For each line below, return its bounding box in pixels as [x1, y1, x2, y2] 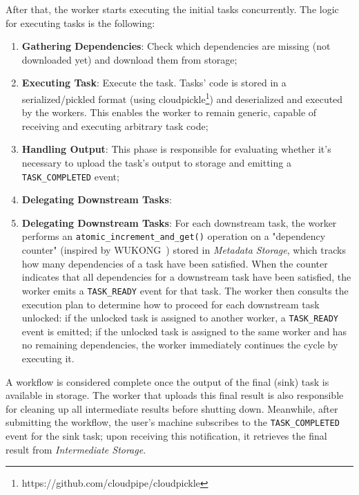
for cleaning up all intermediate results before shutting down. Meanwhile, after [6, 401, 338, 415]
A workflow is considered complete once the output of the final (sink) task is [6, 374, 329, 389]
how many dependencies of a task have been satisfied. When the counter [21, 256, 328, 270]
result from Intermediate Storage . [6, 442, 146, 456]
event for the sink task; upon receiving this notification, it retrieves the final [6, 429, 327, 442]
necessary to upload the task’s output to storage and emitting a [21, 156, 291, 169]
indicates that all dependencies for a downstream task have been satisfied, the [21, 270, 351, 284]
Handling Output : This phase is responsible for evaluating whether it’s [21, 142, 331, 156]
